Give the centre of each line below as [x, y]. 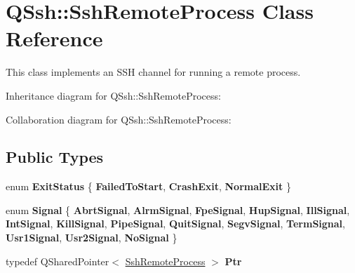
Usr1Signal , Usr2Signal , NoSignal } [92, 238]
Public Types [55, 157]
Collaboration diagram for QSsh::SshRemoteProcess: [119, 119]
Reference [54, 38]
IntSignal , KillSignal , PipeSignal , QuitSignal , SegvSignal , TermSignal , [175, 224]
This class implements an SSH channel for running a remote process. [153, 72]
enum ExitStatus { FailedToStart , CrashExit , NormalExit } [148, 186]
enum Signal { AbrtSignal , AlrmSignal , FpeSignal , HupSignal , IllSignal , [178, 209]
